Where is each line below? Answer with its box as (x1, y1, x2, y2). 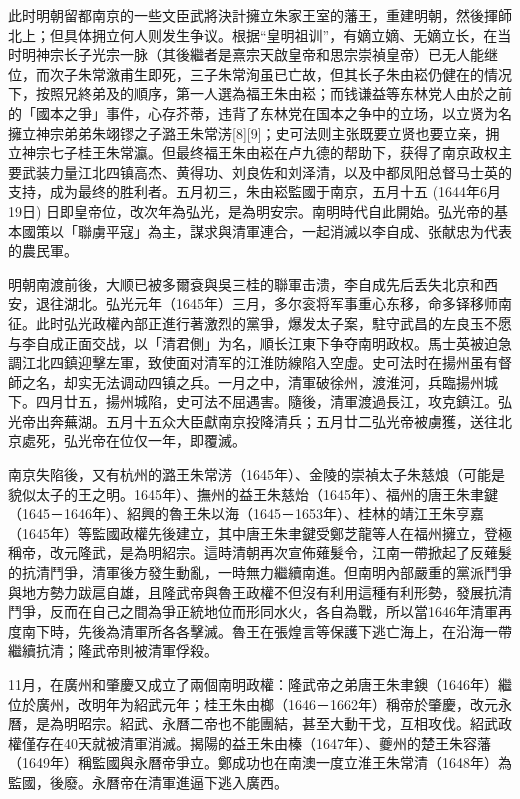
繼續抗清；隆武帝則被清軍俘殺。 (8, 640, 218, 661)
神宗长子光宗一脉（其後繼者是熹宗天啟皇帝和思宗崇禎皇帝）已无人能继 (35, 44, 498, 65)
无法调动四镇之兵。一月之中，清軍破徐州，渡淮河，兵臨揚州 (91, 371, 484, 392)
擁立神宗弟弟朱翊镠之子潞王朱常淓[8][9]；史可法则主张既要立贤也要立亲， (8, 122, 486, 143)
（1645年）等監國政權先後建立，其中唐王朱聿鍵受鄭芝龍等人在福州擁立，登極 (8, 522, 512, 543)
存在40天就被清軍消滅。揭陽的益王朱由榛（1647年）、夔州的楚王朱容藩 (35, 732, 491, 753)
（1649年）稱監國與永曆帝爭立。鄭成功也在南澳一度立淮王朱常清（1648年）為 (8, 752, 512, 773)
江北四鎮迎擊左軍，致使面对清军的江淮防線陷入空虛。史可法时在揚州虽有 (21, 352, 498, 373)
